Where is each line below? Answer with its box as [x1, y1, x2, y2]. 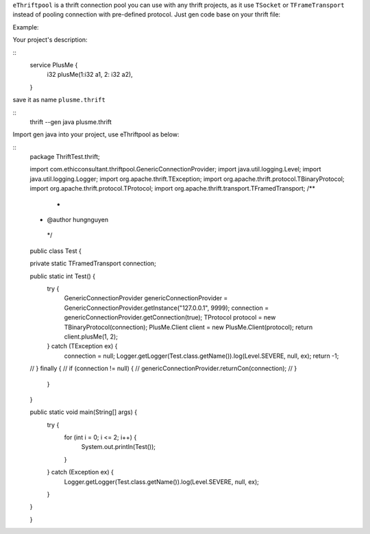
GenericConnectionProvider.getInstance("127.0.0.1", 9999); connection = [64, 304, 269, 312]
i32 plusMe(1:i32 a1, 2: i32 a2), [47, 71, 133, 79]
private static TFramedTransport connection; [29, 259, 157, 267]
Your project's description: [12, 36, 88, 44]
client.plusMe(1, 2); [64, 332, 118, 341]
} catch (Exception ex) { [47, 468, 114, 476]
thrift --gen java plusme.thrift [29, 117, 112, 126]
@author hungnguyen [47, 216, 109, 224]
